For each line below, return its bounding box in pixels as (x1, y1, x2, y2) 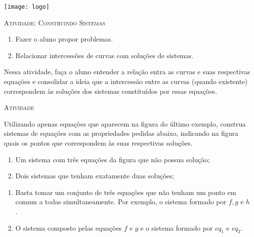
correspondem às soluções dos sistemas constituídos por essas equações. (4, 86, 217, 96)
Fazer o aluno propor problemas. (15, 34, 113, 44)
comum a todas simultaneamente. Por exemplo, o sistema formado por (15, 196, 227, 207)
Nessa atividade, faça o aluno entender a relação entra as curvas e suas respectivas (4, 66, 250, 77)
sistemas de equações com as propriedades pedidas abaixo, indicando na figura (4, 128, 238, 138)
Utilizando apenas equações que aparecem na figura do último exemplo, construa (4, 118, 246, 129)
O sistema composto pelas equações (15, 222, 122, 233)
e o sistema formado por (140, 222, 213, 233)
